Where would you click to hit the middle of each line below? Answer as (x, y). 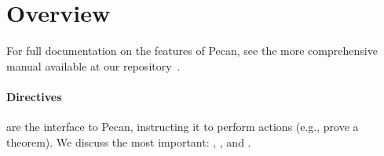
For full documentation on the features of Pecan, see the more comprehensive (192, 51)
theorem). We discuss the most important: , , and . (129, 141)
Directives (34, 96)
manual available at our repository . (93, 65)
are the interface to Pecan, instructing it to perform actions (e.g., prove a (183, 127)
